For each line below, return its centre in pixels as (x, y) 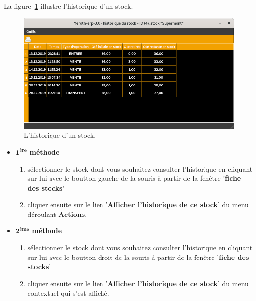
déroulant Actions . (57, 214)
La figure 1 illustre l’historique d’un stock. (69, 6)
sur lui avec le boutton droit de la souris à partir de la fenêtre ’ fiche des (138, 257)
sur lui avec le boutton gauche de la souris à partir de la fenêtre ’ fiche (134, 178)
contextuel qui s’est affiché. (68, 293)
